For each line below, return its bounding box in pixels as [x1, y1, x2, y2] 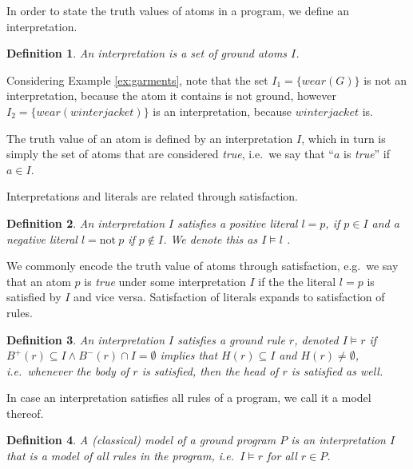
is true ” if [344, 145, 391, 162]
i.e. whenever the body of [6, 362, 129, 379]
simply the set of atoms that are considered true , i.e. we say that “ [6, 145, 334, 162]
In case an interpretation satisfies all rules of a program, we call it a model [6, 389, 371, 406]
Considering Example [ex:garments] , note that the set [6, 71, 268, 88]
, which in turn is [301, 129, 386, 146]
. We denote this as [163, 230, 258, 247]
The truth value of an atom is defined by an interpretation [6, 129, 293, 146]
